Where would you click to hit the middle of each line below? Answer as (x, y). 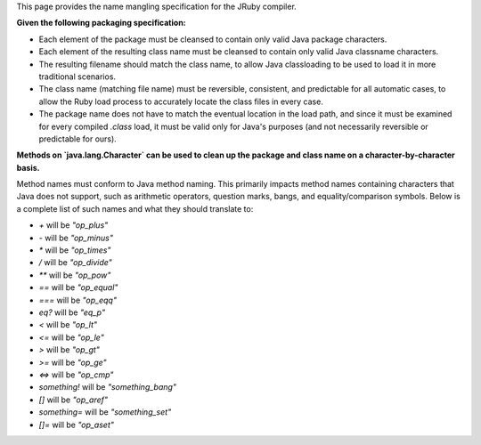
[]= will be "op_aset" (77, 425)
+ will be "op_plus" (73, 225)
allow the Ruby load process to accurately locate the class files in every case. (181, 101)
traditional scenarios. (77, 77)
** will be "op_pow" (75, 275)
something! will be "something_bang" (108, 387)
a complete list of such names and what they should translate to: (135, 208)
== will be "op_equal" (78, 287)
